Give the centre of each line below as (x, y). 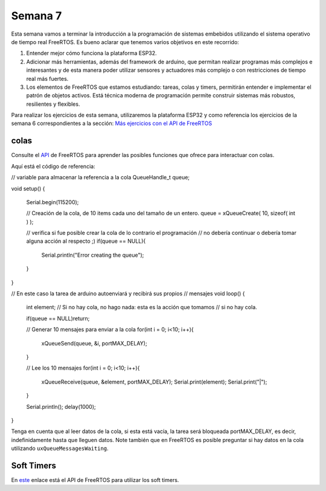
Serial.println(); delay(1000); (61, 406)
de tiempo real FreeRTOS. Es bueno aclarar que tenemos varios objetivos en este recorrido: (125, 42)
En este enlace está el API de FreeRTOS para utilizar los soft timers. (95, 480)
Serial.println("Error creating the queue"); (93, 255)
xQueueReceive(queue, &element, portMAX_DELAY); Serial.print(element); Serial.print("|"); (154, 382)
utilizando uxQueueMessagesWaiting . (60, 448)
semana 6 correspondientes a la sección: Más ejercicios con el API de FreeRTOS (112, 123)
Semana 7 (37, 16)
